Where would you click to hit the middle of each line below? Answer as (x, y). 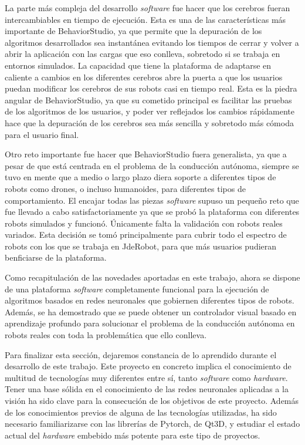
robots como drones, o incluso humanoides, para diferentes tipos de (125, 188)
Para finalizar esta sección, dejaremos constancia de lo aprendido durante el (141, 354)
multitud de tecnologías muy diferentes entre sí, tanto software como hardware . (146, 377)
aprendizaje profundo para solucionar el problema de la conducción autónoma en (150, 323)
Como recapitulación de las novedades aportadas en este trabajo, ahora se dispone (152, 277)
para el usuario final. (42, 134)
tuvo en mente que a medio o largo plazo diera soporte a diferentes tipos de (140, 177)
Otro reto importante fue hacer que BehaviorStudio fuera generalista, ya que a (146, 154)
